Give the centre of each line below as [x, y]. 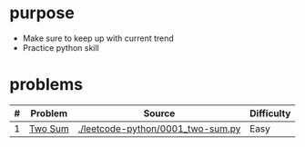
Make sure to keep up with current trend [98, 38]
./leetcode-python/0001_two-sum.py [159, 128]
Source [159, 113]
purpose [42, 13]
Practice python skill [61, 47]
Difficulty [270, 113]
